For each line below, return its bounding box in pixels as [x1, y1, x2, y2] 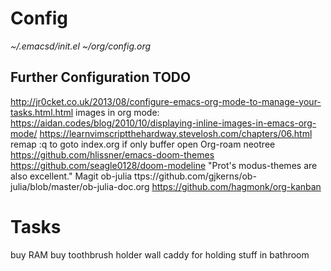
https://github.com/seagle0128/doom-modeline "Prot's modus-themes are [10, 159, 318, 171]
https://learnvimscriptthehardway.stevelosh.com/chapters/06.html [39, 127, 313, 139]
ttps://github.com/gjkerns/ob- [134, 170, 257, 182]
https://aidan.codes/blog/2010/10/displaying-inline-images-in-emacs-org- [10, 117, 317, 129]
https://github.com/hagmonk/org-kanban [151, 180, 322, 192]
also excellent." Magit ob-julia [10, 170, 133, 182]
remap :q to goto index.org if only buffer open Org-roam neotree [10, 138, 276, 150]
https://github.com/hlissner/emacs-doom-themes [10, 148, 215, 161]
